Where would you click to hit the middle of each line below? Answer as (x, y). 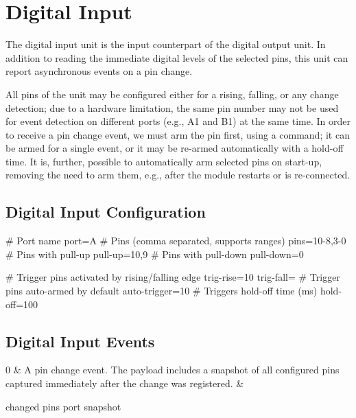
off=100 (22, 304)
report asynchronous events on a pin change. (99, 71)
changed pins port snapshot (63, 406)
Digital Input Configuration (106, 212)
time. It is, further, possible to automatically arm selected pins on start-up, (164, 161)
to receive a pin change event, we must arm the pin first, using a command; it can (178, 134)
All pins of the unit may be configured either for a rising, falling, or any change (172, 94)
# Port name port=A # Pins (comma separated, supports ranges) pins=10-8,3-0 (176, 241)
